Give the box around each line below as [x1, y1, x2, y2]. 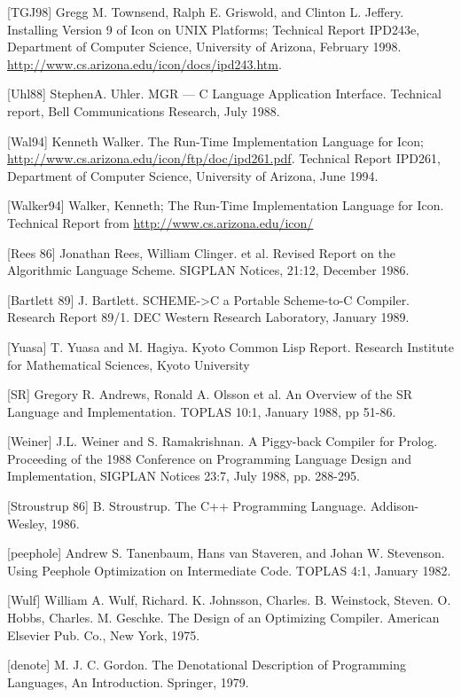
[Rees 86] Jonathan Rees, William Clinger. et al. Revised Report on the [7, 243, 395, 262]
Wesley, [7, 513, 48, 532]
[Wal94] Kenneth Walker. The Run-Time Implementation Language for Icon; [7, 131, 424, 150]
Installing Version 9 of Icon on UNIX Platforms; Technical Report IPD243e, [7, 20, 420, 38]
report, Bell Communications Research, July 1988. [7, 101, 280, 120]
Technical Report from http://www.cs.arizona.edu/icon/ [7, 213, 314, 231]
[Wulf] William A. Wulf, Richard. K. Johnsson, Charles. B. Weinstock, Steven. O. [7, 591, 451, 609]
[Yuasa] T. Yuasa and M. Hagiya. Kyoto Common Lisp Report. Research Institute [7, 337, 454, 356]
